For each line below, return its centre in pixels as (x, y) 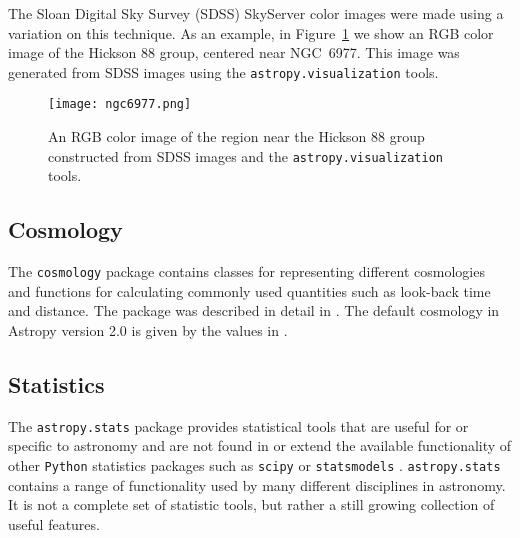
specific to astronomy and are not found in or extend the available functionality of (260, 445)
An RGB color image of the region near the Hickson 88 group (236, 136)
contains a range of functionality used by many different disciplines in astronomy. (257, 484)
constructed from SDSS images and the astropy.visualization (245, 155)
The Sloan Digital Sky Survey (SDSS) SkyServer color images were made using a (256, 13)
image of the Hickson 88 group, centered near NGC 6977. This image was (234, 52)
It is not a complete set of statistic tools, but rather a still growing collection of (251, 504)
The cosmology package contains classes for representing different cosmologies (246, 271)
